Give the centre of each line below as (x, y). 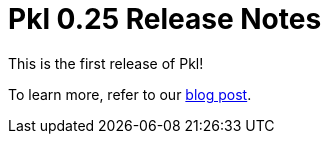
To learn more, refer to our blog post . (130, 94)
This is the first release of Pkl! (106, 63)
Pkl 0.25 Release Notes (165, 19)
